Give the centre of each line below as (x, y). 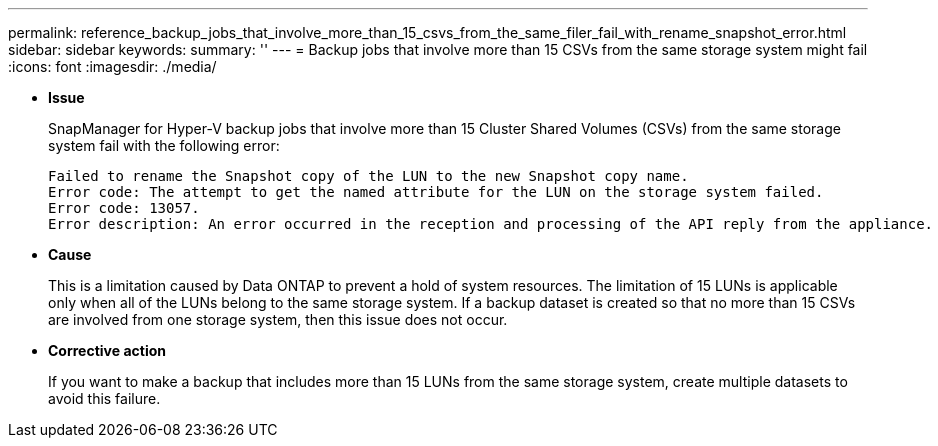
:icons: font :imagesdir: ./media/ (112, 66)
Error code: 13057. (124, 208)
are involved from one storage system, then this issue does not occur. (278, 319)
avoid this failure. (104, 398)
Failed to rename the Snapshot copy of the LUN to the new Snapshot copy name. (368, 176)
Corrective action (107, 350)
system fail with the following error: (164, 145)
